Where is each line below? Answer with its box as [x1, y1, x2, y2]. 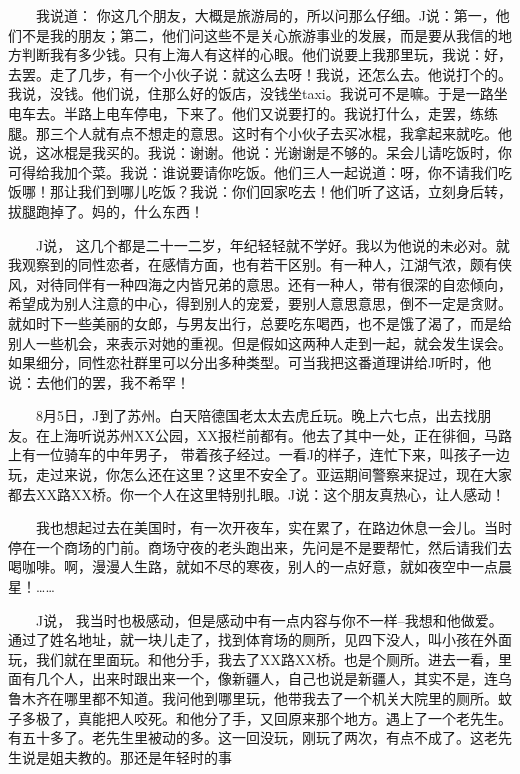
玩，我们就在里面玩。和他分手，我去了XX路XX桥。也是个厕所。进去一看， [8, 648, 498, 669]
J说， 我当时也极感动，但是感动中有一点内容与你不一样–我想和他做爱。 [35, 609, 503, 630]
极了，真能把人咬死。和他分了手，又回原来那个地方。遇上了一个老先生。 [35, 707, 512, 728]
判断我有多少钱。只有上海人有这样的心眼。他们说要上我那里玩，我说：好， [21, 44, 512, 65]
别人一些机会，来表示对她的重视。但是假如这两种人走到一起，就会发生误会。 [8, 332, 512, 353]
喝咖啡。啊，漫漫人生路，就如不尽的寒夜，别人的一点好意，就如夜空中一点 [8, 556, 498, 577]
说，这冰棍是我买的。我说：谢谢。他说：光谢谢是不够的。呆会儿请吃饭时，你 [8, 142, 512, 163]
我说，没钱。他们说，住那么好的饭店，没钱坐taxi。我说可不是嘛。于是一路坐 [8, 83, 508, 104]
